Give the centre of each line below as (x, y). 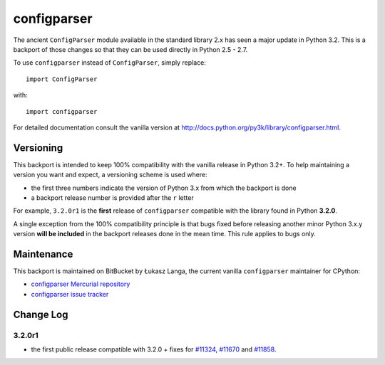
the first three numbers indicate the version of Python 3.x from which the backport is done (164, 188)
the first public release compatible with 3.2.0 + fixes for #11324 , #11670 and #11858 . (154, 349)
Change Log (41, 314)
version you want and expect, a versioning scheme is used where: (110, 175)
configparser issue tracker (70, 294)
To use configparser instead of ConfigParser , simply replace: (110, 63)
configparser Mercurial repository (81, 284)
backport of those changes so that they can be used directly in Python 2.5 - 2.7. (130, 49)
